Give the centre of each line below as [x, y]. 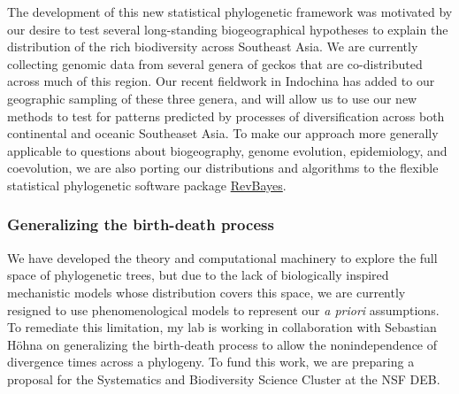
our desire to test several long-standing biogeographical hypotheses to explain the [228, 29]
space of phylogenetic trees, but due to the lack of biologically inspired [198, 275]
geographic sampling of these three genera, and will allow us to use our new [212, 98]
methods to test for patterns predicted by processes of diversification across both [226, 116]
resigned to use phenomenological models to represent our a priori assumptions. [223, 309]
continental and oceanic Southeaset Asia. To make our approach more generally [223, 133]
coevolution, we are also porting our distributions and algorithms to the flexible [223, 168]
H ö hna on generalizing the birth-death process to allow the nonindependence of [222, 344]
